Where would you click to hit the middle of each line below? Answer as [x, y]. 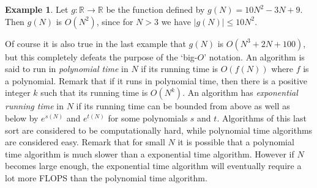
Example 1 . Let [37, 9]
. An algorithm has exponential [240, 92]
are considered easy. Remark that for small [85, 142]
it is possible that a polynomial [236, 142]
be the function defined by [155, 9]
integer [18, 92]
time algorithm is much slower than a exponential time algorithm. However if [150, 154]
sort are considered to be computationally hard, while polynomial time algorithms [159, 130]
